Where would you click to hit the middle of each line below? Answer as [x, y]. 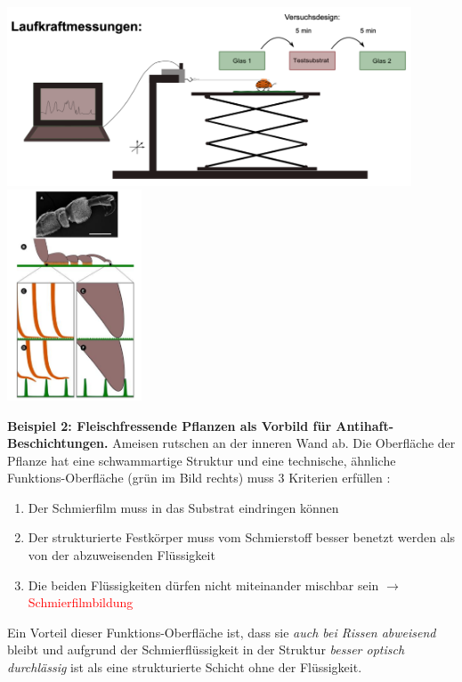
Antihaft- [365, 425]
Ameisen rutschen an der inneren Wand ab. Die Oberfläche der [284, 443]
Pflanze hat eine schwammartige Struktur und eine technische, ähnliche [202, 460]
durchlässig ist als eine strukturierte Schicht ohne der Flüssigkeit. [185, 667]
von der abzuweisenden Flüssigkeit [122, 555]
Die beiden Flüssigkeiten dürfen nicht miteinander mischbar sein [203, 585]
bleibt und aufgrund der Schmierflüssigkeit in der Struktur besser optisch [206, 650]
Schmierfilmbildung [81, 602]
